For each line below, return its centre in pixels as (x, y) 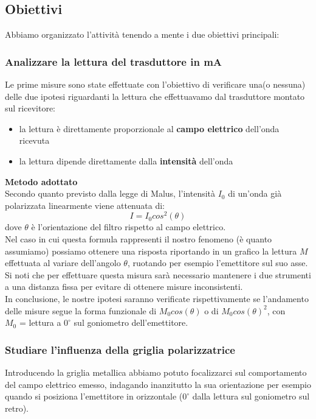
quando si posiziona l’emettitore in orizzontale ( (94, 396)
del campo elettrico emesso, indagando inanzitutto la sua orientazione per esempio (158, 384)
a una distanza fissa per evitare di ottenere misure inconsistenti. (124, 287)
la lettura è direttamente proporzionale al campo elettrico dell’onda (149, 128)
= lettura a (40, 322)
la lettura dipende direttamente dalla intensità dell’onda (126, 160)
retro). (17, 408)
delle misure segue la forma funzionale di (81, 310)
